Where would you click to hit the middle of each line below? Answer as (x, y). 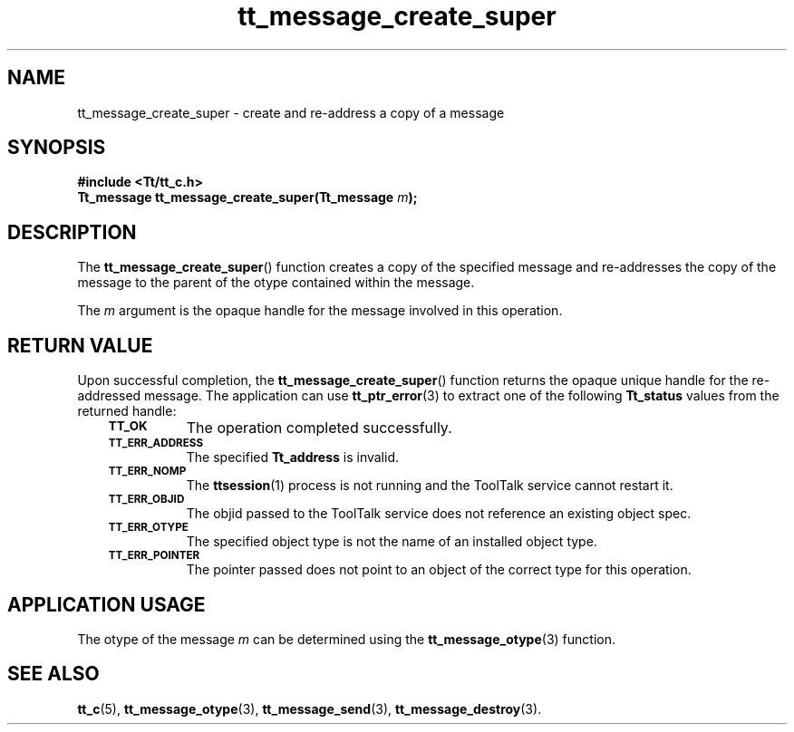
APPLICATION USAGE (107, 604)
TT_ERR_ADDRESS (156, 443)
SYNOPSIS (57, 148)
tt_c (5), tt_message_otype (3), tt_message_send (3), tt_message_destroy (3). (310, 708)
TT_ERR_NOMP (147, 472)
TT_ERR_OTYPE (148, 528)
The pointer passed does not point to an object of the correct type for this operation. (439, 570)
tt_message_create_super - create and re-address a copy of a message (291, 112)
